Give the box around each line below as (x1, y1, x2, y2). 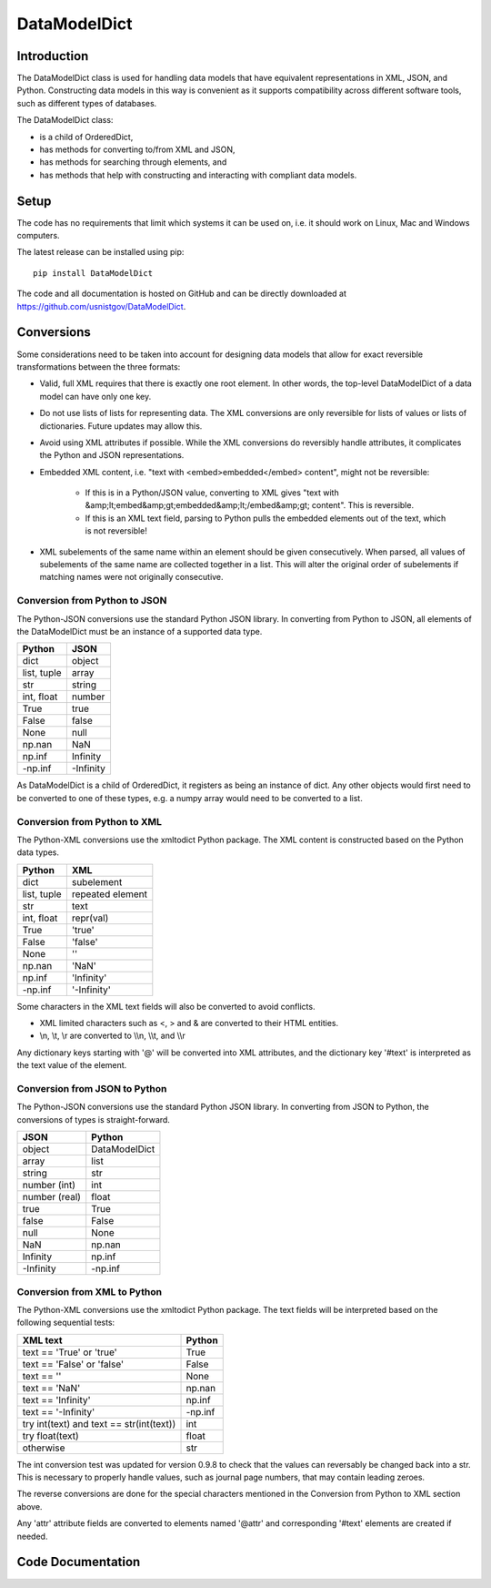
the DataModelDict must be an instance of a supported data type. (16, 626, 263, 636)
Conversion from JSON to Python (16, 1082, 167, 1094)
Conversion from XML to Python (16, 1285, 163, 1298)
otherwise (22, 1441, 65, 1454)
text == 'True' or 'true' (22, 1346, 117, 1359)
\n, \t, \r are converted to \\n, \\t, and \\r (39, 1030, 186, 1042)
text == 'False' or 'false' (22, 1358, 125, 1370)
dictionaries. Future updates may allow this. (39, 420, 203, 432)
